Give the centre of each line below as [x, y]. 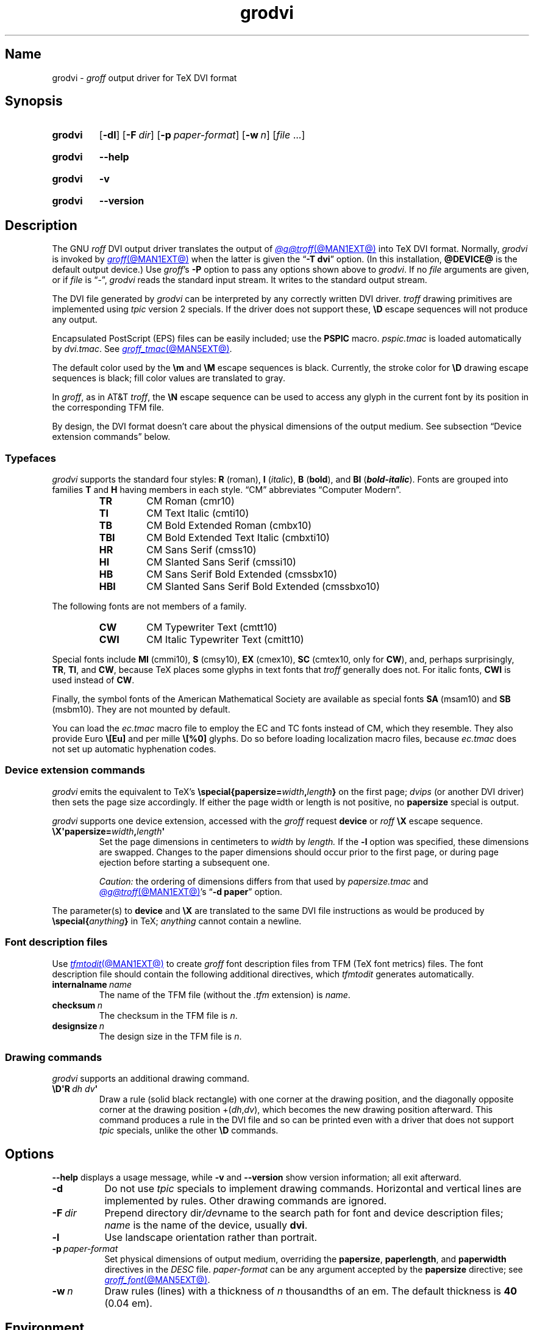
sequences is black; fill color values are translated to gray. [169, 378]
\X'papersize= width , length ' [109, 831]
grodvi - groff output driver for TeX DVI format [144, 77]
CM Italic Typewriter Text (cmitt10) [225, 640]
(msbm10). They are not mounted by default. [141, 710]
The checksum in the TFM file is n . [168, 1015]
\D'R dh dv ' [75, 1089]
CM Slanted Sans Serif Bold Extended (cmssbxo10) [263, 587]
